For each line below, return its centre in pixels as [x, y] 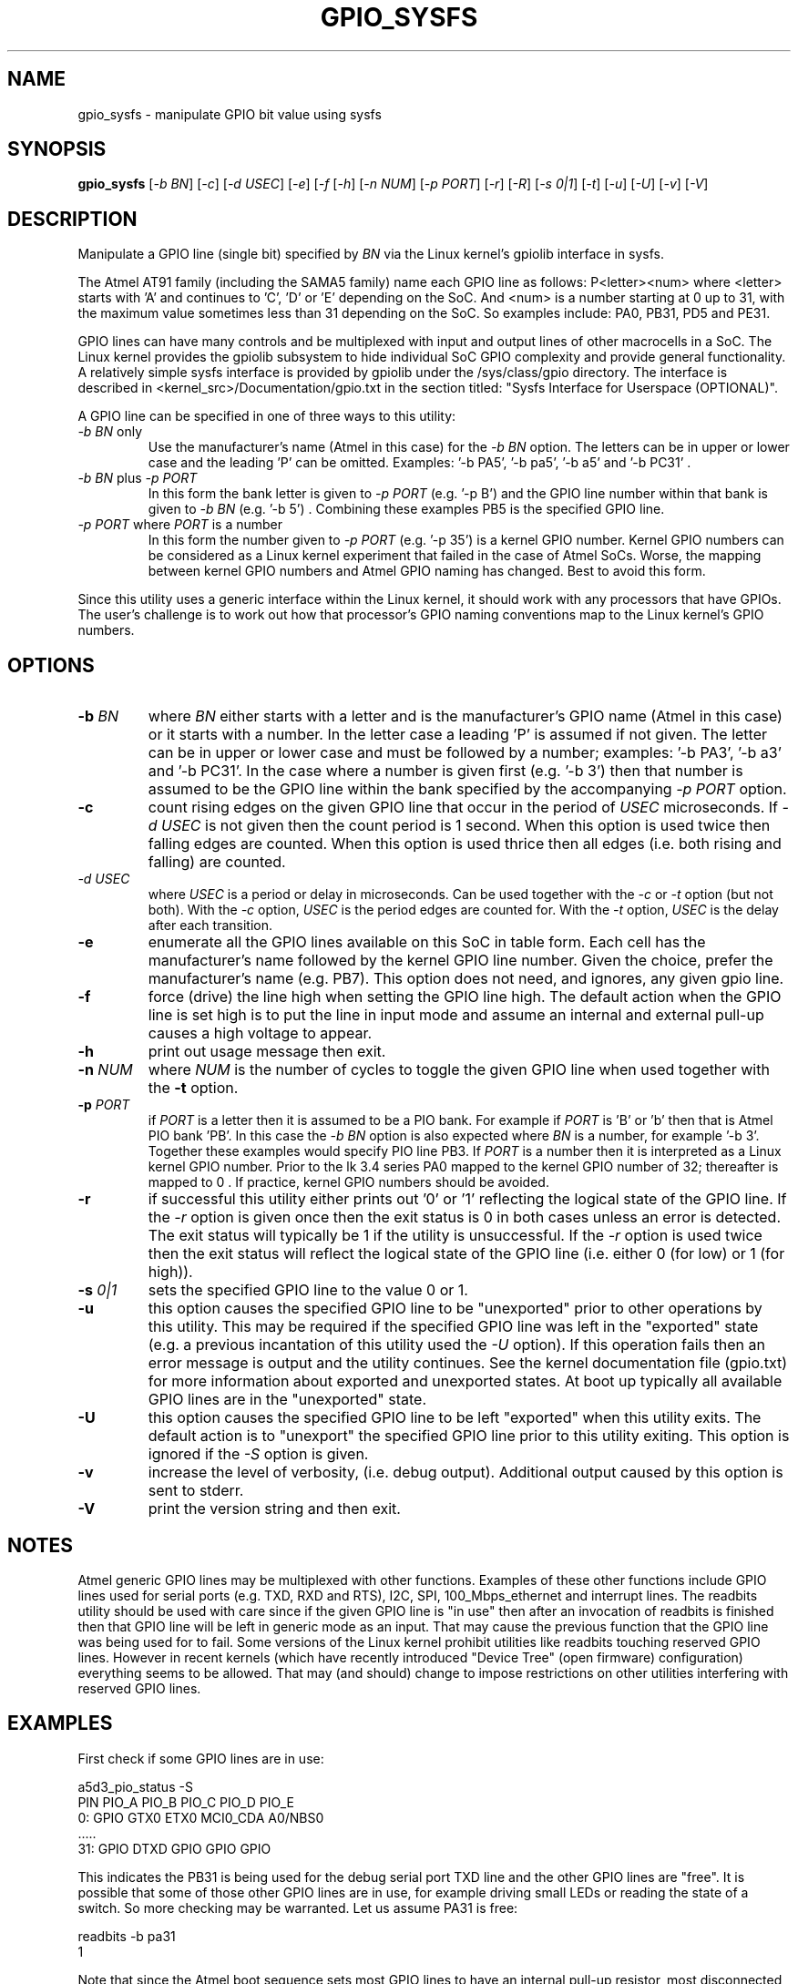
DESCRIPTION [72, 219]
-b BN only [110, 432]
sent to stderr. [196, 1491]
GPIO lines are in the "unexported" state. [287, 1400]
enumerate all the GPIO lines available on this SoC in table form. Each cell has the [427, 942]
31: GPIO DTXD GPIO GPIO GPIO [174, 1848]
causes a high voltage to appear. [260, 1033]
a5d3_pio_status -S [135, 1786]
